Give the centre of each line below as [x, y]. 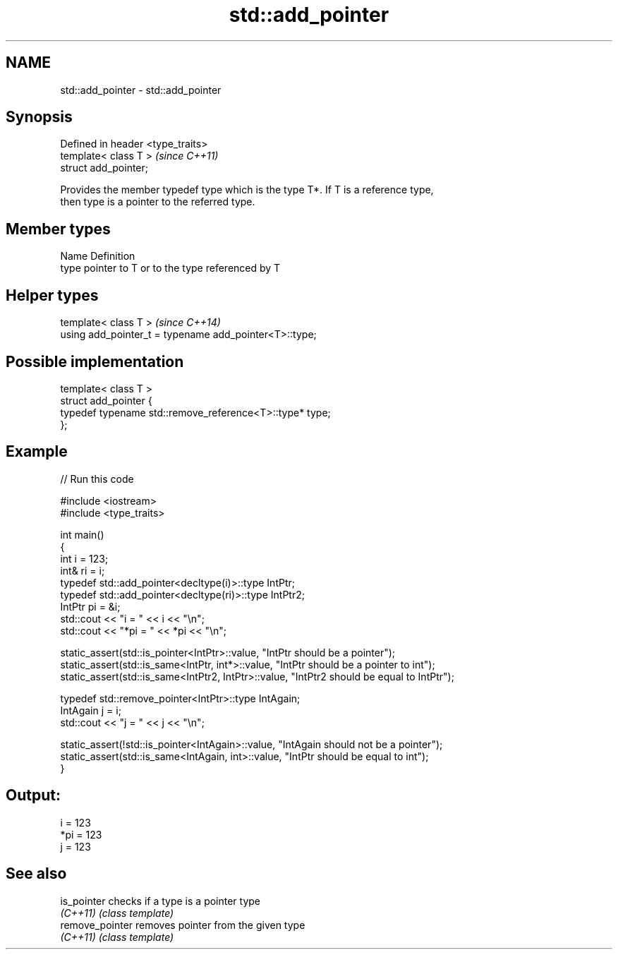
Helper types [52, 295]
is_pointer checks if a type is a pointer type [160, 901]
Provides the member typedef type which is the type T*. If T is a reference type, [247, 190]
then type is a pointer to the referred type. [158, 202]
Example [37, 452]
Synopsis [39, 117]
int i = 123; [84, 558]
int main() [82, 534]
